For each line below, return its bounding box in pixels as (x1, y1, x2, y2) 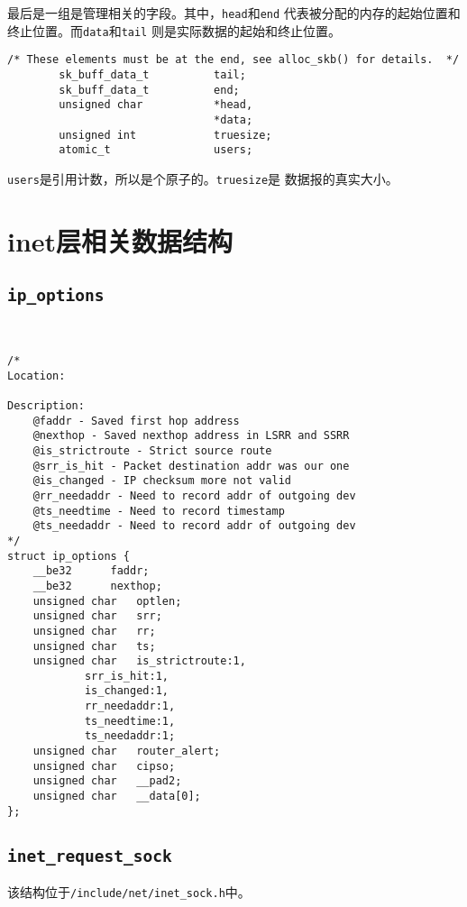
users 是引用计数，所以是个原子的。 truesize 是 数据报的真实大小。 (7, 169, 398, 188)
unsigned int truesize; (59, 128, 272, 142)
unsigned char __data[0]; (32, 790, 201, 803)
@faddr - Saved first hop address (32, 414, 240, 427)
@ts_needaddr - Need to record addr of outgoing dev (32, 519, 356, 533)
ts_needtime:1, (84, 714, 176, 728)
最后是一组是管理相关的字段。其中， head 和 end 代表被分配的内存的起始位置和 (7, 4, 461, 22)
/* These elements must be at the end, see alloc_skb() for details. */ (7, 53, 460, 67)
